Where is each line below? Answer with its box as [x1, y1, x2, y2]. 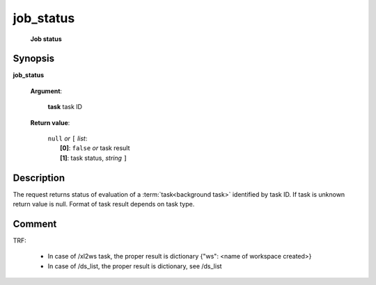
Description [13, 172, 65, 184]
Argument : [30, 87, 63, 95]
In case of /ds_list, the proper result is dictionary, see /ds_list [47, 261, 222, 270]
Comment [13, 218, 57, 229]
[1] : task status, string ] [60, 154, 128, 162]
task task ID [47, 103, 83, 111]
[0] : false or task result [60, 144, 130, 152]
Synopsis [13, 53, 55, 65]
